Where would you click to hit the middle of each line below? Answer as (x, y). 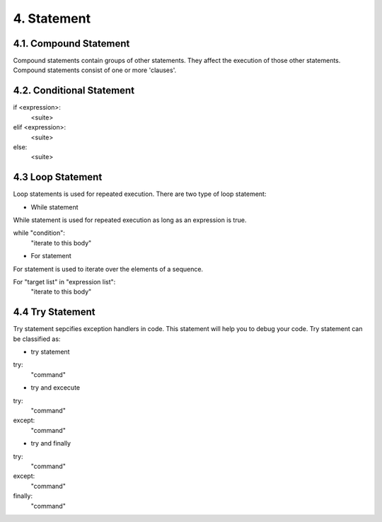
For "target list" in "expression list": (64, 282)
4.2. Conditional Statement (74, 91)
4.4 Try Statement (54, 312)
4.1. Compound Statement (71, 43)
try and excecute (56, 388)
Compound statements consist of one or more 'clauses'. (95, 70)
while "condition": (39, 233)
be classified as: (37, 339)
